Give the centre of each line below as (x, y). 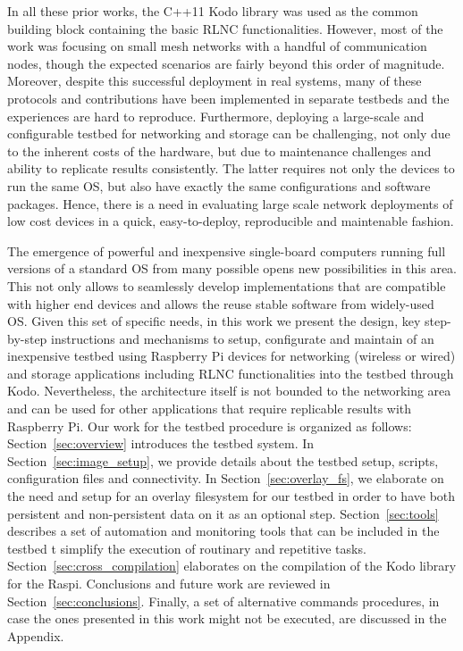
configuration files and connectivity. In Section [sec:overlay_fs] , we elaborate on (226, 478)
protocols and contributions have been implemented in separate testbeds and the (228, 98)
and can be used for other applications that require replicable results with (210, 409)
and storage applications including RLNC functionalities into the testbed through (231, 373)
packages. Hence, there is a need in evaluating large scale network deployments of (230, 203)
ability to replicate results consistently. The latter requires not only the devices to (231, 168)
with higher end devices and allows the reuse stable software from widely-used (221, 303)
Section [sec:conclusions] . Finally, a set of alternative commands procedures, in (223, 601)
